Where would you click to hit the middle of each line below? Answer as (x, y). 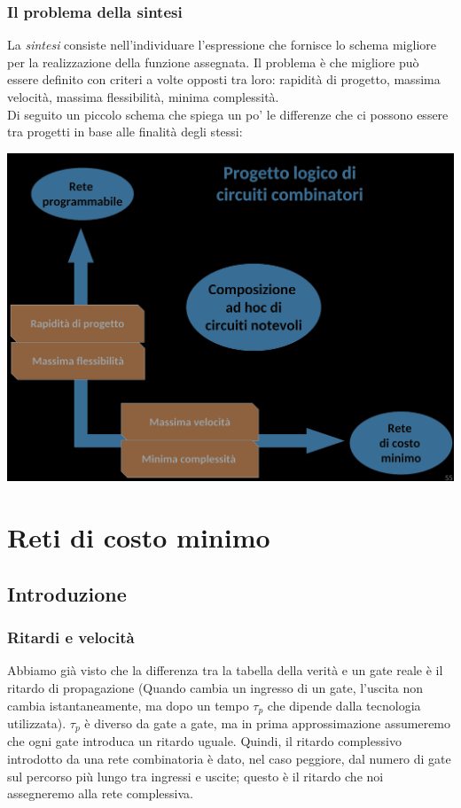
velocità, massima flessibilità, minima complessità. (143, 97)
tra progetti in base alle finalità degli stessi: (125, 132)
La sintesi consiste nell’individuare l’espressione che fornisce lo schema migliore (222, 45)
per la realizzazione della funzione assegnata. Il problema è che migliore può (213, 62)
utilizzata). (37, 723)
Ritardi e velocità (71, 637)
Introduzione (67, 593)
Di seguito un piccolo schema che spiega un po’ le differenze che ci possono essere (228, 114)
